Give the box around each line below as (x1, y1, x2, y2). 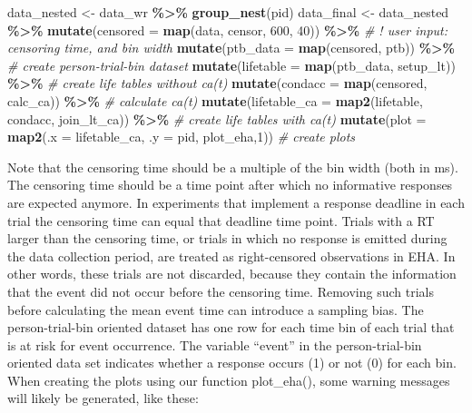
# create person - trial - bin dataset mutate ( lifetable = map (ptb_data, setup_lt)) (7, 55, 456, 74)
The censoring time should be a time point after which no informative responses (7, 175, 453, 194)
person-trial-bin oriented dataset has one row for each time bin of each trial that (7, 318, 455, 337)
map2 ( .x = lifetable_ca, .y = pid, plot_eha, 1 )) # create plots (7, 127, 356, 146)
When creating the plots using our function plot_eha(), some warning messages (7, 370, 450, 389)
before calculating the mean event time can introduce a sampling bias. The (7, 300, 424, 319)
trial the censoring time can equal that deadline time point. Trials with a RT (7, 211, 435, 230)
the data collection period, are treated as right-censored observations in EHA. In (7, 246, 456, 265)
